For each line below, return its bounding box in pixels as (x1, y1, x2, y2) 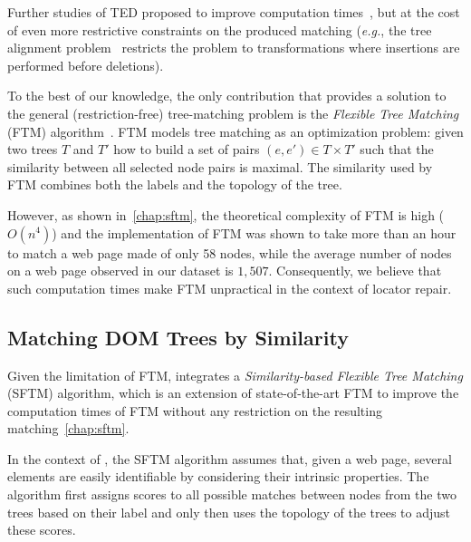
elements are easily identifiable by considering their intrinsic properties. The (7, 467, 429, 486)
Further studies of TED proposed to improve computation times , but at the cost (7, 3, 460, 21)
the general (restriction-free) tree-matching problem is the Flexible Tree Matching (7, 103, 459, 122)
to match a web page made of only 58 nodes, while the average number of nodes (7, 243, 452, 262)
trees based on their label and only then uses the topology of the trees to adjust (7, 502, 451, 521)
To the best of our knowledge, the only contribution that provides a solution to (7, 86, 447, 105)
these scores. (7, 520, 76, 539)
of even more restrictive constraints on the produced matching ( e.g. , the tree (7, 20, 432, 39)
